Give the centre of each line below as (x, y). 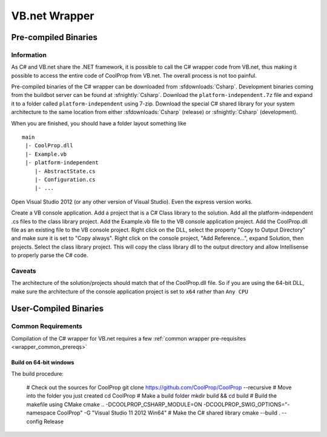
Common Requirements (47, 326)
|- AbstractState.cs (65, 171)
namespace (41, 413)
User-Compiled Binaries (58, 309)
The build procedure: (37, 373)
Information (29, 55)
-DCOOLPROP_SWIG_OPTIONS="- (246, 404)
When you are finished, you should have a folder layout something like (99, 123)
